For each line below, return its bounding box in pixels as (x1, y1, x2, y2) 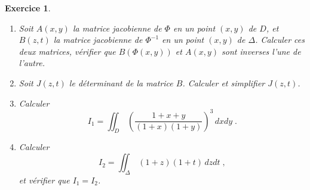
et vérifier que (19, 173, 70, 186)
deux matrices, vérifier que (19, 45, 116, 57)
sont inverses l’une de (222, 45, 301, 57)
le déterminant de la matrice (69, 76, 173, 89)
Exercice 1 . (5, 2, 51, 14)
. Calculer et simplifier (182, 76, 265, 89)
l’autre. (19, 57, 45, 69)
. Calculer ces (255, 33, 305, 46)
